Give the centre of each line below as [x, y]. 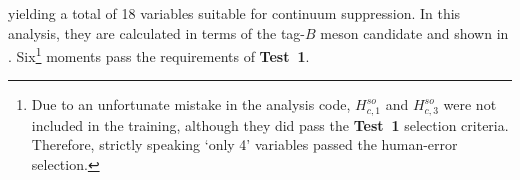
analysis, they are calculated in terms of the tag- [157, 32]
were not [470, 104]
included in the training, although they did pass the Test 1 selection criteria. [270, 124]
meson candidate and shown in [414, 32]
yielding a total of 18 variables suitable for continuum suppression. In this [234, 13]
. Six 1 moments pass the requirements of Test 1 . [159, 54]
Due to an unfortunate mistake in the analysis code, [191, 104]
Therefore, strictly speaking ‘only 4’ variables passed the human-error [244, 144]
